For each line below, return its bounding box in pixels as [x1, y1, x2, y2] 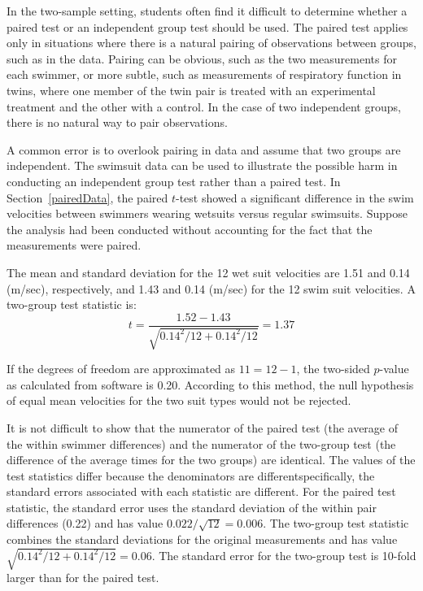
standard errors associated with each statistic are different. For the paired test [7, 483, 396, 500]
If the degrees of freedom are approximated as [7, 360, 236, 377]
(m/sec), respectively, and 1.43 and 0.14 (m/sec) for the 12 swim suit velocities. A [7, 280, 416, 297]
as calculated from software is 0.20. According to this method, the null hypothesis [7, 376, 414, 393]
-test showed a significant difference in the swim [176, 189, 414, 206]
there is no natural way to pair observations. [7, 114, 228, 131]
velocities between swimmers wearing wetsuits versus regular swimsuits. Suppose [7, 205, 408, 222]
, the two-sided [296, 360, 370, 377]
